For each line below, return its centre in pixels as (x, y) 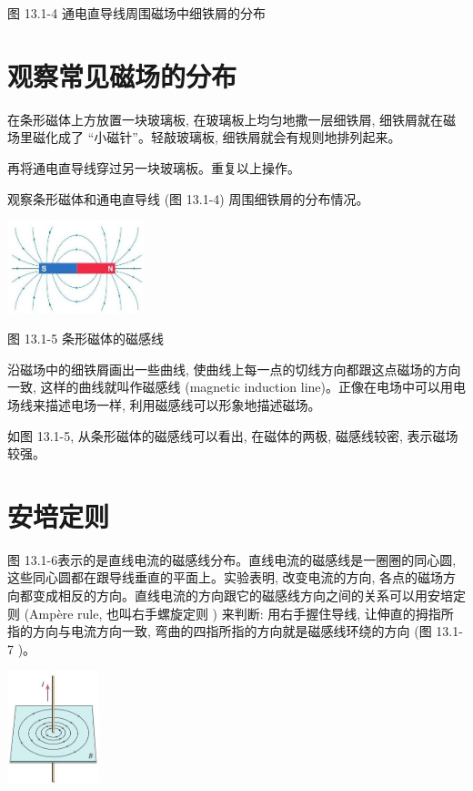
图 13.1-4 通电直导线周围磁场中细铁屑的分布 (136, 13)
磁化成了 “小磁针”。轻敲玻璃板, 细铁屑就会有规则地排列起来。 (216, 137)
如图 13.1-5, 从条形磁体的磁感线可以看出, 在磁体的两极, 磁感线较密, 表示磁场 (233, 435)
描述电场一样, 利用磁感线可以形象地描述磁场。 (183, 404)
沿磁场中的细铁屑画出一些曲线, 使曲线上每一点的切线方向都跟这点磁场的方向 (234, 369)
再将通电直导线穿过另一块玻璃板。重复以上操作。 (154, 167)
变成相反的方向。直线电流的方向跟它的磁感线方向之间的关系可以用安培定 (249, 596)
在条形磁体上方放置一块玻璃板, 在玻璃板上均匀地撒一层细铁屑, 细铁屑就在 (226, 119)
